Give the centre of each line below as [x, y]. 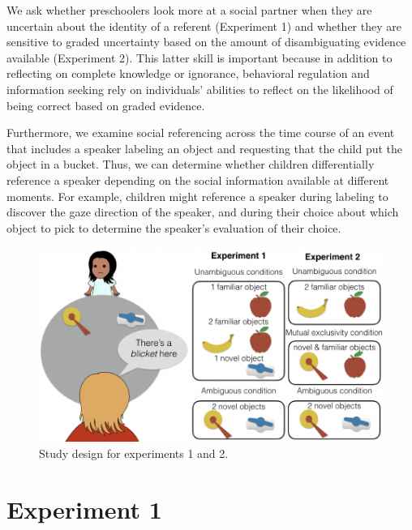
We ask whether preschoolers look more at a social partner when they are [189, 10]
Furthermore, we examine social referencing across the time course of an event [201, 132]
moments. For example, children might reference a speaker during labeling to [197, 196]
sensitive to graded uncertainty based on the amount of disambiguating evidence [206, 42]
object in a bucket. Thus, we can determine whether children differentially [191, 164]
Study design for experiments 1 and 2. [134, 453]
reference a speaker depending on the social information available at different [198, 180]
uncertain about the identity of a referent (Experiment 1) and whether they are [204, 26]
